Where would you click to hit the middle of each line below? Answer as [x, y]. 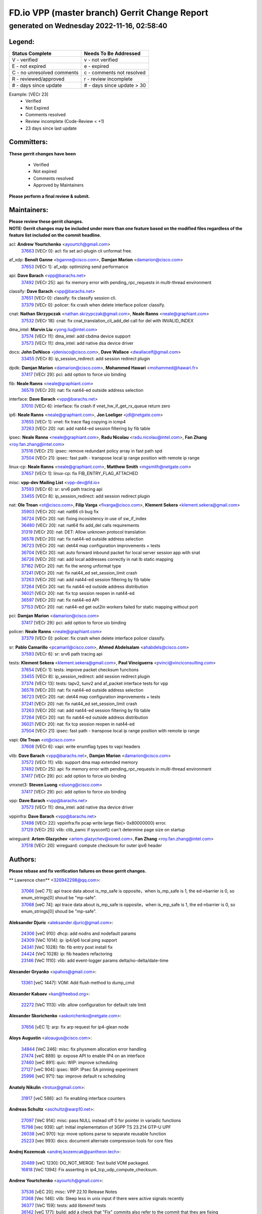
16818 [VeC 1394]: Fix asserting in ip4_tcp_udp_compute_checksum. [89, 1170]
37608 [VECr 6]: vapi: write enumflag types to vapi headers [81, 747]
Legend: [22, 42]
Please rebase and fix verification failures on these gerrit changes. [78, 871]
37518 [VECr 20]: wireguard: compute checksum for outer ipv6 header [91, 845]
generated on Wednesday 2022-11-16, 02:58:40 [88, 26]
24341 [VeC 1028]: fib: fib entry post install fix [67, 947]
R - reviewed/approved [38, 79]
